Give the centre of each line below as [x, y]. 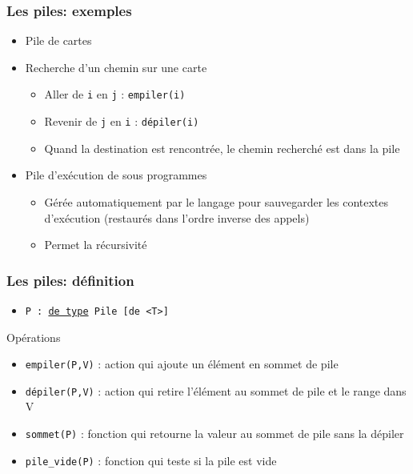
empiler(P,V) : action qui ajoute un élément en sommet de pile [182, 364]
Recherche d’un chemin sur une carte [116, 67]
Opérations [34, 337]
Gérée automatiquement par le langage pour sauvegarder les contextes [217, 201]
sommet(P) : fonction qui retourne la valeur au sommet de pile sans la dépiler [215, 434]
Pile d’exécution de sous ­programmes [116, 175]
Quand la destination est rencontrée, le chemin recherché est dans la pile [222, 148]
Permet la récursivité [96, 245]
